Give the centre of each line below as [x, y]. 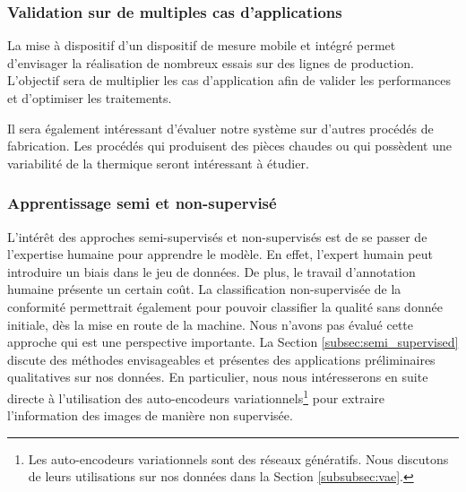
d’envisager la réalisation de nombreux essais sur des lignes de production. [211, 62]
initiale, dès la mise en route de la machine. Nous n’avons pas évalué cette [211, 324]
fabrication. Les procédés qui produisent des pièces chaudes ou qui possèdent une [229, 146]
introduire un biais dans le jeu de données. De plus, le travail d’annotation [211, 271]
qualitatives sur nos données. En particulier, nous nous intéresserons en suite [218, 377]
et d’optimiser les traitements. [90, 98]
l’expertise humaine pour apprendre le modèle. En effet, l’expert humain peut [220, 254]
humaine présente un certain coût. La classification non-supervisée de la [204, 289]
